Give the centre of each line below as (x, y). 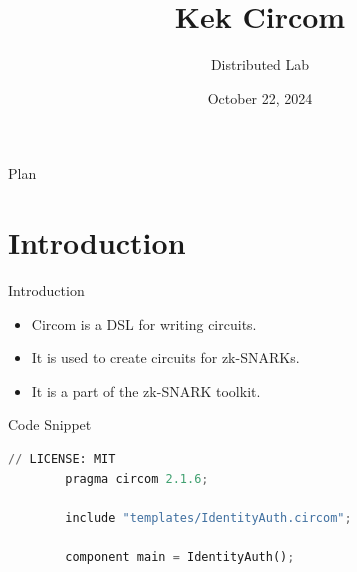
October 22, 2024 (260, 97)
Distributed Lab (260, 64)
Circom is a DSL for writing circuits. (144, 323)
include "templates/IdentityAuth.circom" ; (208, 517)
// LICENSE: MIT (62, 459)
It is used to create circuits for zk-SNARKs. (165, 357)
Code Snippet (50, 424)
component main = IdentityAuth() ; (180, 556)
